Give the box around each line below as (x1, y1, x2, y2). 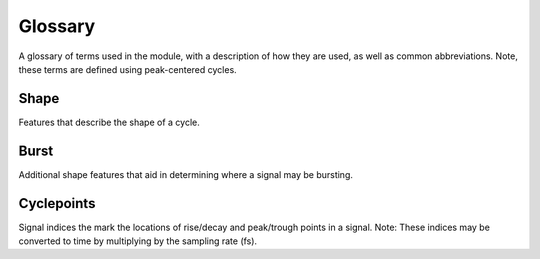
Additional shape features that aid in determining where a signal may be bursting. (18, 168, 354, 180)
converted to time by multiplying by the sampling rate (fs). (18, 235, 258, 247)
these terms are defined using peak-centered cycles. (18, 63, 237, 75)
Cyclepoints (18, 195, 96, 212)
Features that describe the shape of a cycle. (18, 116, 200, 128)
